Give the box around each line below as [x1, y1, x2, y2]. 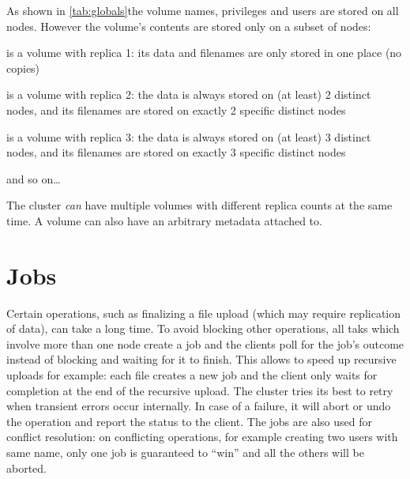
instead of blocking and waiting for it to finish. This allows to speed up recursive [6, 351, 397, 368]
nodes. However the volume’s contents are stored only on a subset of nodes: [6, 17, 371, 34]
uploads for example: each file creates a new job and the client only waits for [6, 367, 378, 383]
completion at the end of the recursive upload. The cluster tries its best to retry [6, 382, 393, 398]
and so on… [6, 170, 61, 187]
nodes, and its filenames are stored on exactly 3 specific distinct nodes [6, 144, 346, 160]
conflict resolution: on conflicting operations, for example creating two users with [6, 428, 398, 445]
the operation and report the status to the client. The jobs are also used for [6, 413, 372, 429]
